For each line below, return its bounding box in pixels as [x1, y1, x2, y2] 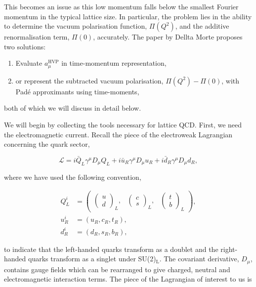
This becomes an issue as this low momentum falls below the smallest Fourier [4, 1, 239, 11]
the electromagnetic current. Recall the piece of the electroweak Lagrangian [4, 129, 233, 139]
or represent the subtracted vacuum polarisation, [15, 75, 164, 85]
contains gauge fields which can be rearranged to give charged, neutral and [4, 264, 230, 274]
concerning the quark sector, [4, 139, 90, 149]
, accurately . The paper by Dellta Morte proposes [93, 32, 243, 42]
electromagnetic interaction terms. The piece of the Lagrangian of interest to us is [4, 274, 252, 284]
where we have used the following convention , [4, 172, 141, 182]
